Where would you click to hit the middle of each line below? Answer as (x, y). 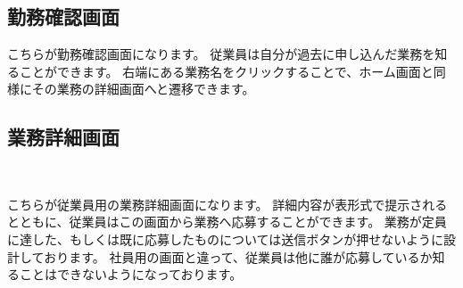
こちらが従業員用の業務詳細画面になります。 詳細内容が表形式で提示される (227, 204)
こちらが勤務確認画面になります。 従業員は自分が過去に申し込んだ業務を (221, 54)
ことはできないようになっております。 (131, 274)
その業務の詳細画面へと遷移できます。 (143, 89)
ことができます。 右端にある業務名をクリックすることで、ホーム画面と (226, 71)
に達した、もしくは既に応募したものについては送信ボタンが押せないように (226, 239)
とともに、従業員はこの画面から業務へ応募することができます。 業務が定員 (227, 222)
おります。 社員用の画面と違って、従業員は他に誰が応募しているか (238, 256)
